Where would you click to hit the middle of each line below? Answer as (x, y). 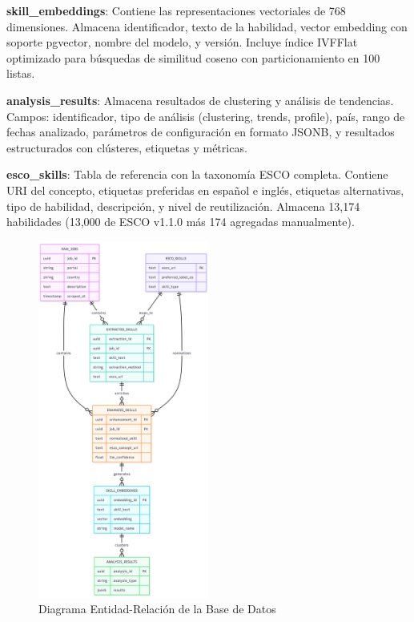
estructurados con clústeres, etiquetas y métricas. (127, 147)
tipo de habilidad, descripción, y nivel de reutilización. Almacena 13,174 (183, 206)
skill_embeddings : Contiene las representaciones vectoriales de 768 (176, 10)
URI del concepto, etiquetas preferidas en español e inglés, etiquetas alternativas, (205, 190)
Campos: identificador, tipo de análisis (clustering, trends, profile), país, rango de (206, 116)
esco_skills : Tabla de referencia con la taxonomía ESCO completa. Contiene (197, 174)
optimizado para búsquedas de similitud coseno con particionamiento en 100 (193, 57)
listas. (21, 73)
